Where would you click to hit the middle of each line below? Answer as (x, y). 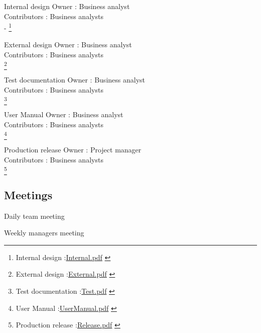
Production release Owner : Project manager (73, 149)
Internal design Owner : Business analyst (67, 6)
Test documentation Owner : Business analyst (75, 79)
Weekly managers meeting (44, 233)
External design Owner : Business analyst (68, 45)
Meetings (28, 194)
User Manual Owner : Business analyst (64, 114)
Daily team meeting (34, 216)
